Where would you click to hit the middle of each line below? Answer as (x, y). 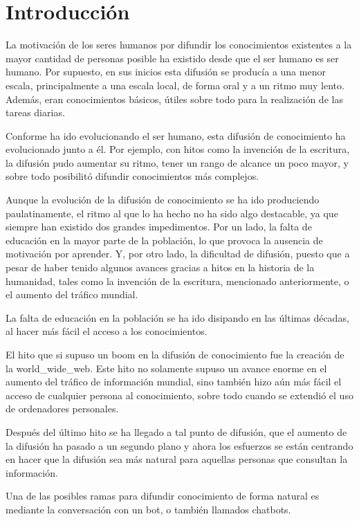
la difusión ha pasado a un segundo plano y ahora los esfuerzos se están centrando (179, 445)
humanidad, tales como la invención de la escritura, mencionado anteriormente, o (177, 281)
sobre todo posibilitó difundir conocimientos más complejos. (132, 176)
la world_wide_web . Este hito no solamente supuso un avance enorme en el (166, 368)
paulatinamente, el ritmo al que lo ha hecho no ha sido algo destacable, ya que (172, 213)
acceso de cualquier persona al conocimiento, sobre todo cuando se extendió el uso (179, 395)
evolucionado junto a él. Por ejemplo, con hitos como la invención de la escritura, (178, 149)
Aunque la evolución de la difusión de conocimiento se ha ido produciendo (163, 200)
